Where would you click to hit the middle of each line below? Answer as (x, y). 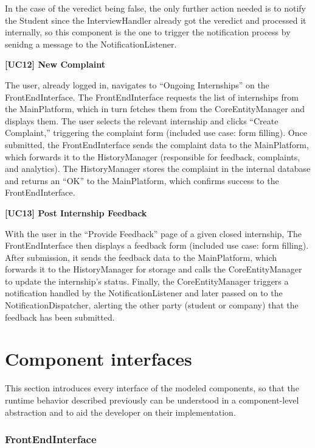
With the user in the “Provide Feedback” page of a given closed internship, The (154, 233)
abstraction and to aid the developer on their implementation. (120, 412)
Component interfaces (99, 359)
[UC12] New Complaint (55, 64)
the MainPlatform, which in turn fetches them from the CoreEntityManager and (155, 109)
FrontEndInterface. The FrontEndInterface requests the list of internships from (152, 97)
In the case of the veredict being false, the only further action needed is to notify (156, 8)
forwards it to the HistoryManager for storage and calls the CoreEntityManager (154, 269)
